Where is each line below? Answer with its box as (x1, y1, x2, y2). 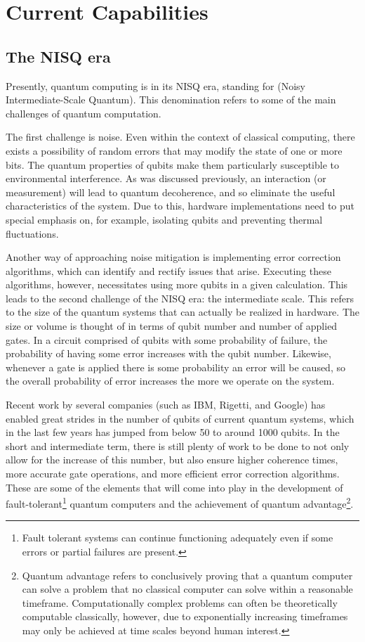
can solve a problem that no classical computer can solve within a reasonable (22, 582, 353, 596)
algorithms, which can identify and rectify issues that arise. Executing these (6, 263, 331, 278)
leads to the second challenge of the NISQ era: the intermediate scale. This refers (6, 290, 354, 305)
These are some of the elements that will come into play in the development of (6, 480, 343, 494)
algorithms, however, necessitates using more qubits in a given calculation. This (6, 277, 348, 292)
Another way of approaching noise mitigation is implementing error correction (6, 250, 341, 264)
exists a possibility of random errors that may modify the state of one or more (6, 143, 343, 158)
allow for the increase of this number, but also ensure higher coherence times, (6, 452, 338, 467)
